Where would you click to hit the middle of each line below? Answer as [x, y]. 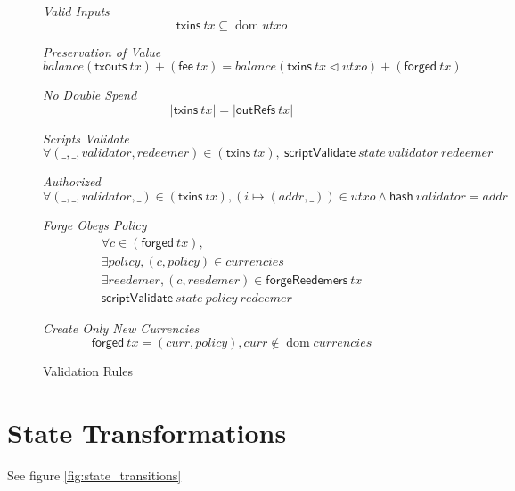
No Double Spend [90, 95]
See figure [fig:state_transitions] [94, 475]
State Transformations [147, 433]
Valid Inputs [76, 11]
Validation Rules [88, 371]
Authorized [72, 181]
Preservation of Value [102, 51]
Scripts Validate [86, 138]
